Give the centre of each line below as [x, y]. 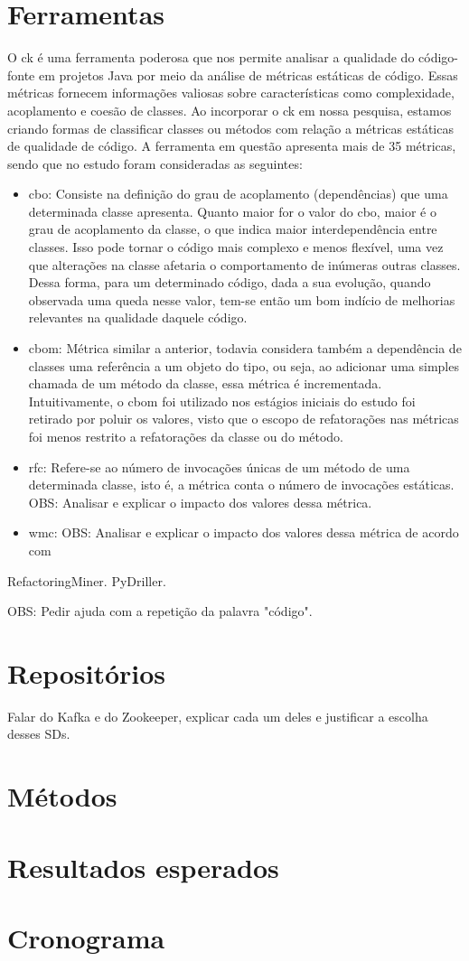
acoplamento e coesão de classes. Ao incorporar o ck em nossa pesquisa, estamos [230, 110]
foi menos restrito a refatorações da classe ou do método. [186, 436]
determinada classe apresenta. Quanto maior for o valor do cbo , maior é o [232, 211]
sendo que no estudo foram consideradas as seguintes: [155, 163]
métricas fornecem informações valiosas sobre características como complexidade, [231, 93]
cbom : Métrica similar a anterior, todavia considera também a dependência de [245, 348]
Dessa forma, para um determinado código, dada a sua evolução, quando [230, 282]
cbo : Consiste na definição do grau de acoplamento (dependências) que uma [238, 194]
